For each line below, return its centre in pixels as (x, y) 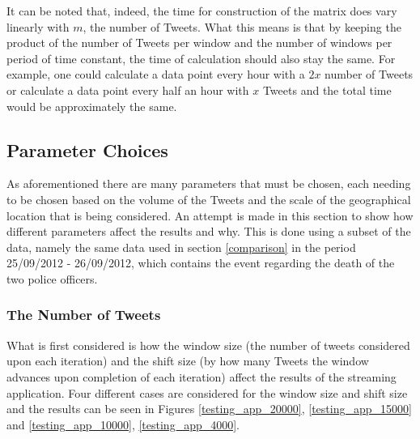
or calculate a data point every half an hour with (128, 90)
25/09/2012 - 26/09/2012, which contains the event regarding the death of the (201, 263)
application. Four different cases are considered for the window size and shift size (207, 392)
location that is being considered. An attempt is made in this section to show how (210, 215)
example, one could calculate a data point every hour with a (156, 74)
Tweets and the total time (327, 90)
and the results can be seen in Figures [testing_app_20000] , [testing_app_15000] (209, 409)
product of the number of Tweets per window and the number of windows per (199, 43)
